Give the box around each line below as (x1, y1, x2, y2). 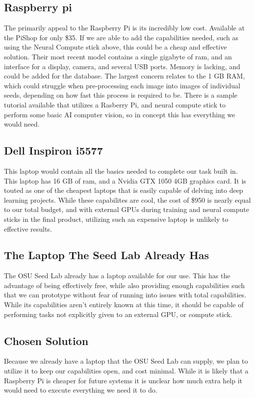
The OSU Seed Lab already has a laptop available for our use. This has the (4, 270, 230, 281)
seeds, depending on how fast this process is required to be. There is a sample (4, 90, 238, 100)
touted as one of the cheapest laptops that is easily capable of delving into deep (4, 185, 243, 195)
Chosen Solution (4, 333, 89, 348)
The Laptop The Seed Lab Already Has (4, 247, 209, 263)
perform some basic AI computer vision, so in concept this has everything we (4, 109, 235, 119)
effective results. (4, 223, 52, 234)
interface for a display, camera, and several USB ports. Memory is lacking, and (4, 61, 240, 71)
